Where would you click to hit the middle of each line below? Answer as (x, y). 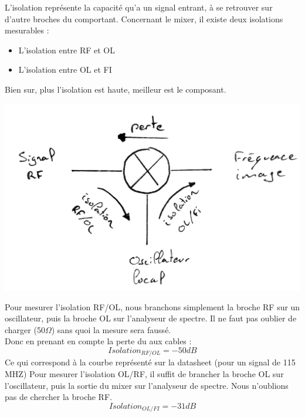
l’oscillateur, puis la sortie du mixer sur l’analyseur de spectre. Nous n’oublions (147, 385)
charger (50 (25, 329)
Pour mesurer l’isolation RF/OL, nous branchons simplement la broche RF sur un (152, 306)
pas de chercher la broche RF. (58, 397)
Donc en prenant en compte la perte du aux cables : (98, 341)
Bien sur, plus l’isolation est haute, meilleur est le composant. (116, 89)
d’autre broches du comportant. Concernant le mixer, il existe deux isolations (144, 18)
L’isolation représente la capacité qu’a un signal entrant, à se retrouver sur (139, 7)
